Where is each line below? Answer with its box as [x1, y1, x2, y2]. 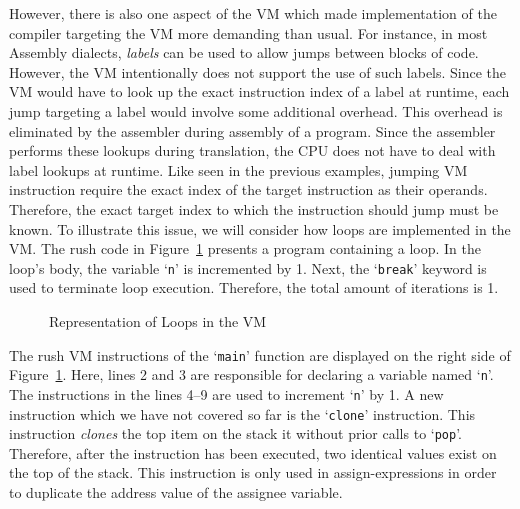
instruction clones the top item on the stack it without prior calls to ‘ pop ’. [9, 423, 463, 444]
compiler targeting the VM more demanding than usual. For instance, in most [9, 22, 488, 43]
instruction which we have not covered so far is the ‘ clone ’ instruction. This [9, 403, 476, 424]
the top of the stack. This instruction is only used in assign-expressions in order [9, 462, 497, 483]
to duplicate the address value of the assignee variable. [9, 482, 343, 503]
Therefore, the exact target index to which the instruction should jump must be [9, 198, 499, 219]
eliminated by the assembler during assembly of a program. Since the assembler [9, 120, 496, 141]
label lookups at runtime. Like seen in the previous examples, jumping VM [9, 159, 468, 180]
